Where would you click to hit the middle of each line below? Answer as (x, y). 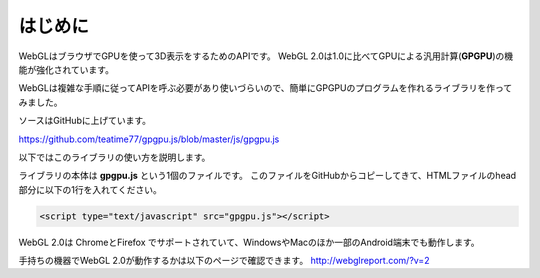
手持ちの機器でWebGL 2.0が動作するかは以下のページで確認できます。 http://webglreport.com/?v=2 (224, 261)
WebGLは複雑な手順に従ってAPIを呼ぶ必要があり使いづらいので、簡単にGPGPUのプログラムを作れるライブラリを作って (265, 88)
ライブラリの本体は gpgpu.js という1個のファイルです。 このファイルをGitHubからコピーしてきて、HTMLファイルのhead (267, 176)
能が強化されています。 (66, 69)
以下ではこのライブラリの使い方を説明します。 (114, 157)
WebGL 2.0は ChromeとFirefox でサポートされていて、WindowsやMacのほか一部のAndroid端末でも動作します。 (249, 242)
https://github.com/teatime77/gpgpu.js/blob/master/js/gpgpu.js (149, 139)
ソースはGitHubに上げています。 (85, 121)
